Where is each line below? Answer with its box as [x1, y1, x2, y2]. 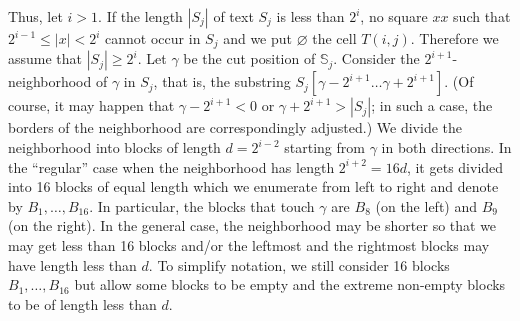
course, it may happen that [8, 95, 175, 116]
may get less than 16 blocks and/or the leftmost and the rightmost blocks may [8, 235, 490, 256]
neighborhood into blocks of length [8, 137, 221, 158]
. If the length [98, 6, 183, 26]
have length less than [8, 254, 137, 275]
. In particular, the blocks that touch [89, 195, 315, 216]
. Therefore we [410, 28, 499, 48]
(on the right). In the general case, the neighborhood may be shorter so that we [8, 215, 497, 236]
